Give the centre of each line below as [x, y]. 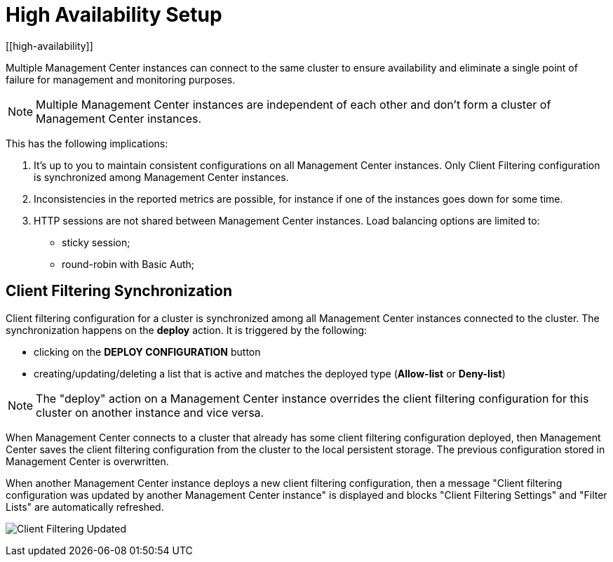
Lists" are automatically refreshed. [85, 507]
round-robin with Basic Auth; [128, 264]
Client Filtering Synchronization [119, 291]
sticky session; [96, 242]
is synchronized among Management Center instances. [161, 177]
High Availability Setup [114, 15]
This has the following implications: [87, 143]
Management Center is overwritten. [87, 461]
